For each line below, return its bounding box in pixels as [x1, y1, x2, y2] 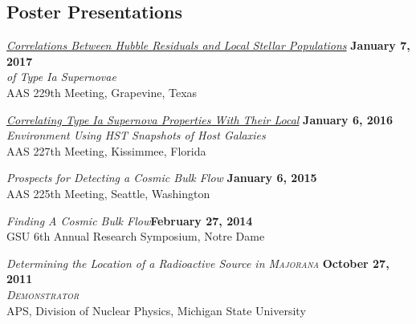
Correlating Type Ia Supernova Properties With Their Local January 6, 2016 [6, 111, 394, 128]
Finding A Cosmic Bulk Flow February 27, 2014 [6, 212, 253, 229]
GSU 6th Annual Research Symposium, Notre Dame [6, 228, 265, 245]
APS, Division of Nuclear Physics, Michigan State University [6, 302, 306, 318]
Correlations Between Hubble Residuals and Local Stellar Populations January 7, [6, 37, 410, 54]
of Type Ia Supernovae [6, 68, 116, 85]
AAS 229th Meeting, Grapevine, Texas [6, 83, 198, 100]
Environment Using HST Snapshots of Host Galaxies [6, 127, 266, 144]
